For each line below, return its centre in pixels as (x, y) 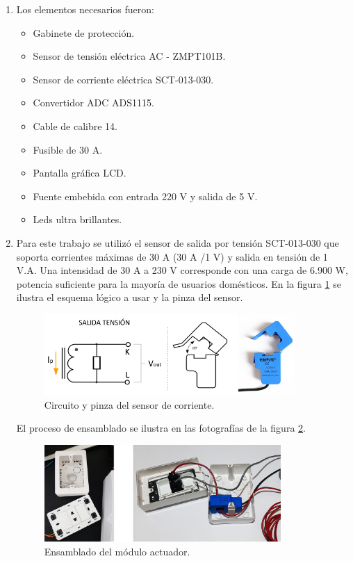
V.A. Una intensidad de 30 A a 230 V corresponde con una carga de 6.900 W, (182, 270)
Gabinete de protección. (84, 32)
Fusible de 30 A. (68, 149)
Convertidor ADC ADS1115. (93, 103)
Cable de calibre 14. (75, 125)
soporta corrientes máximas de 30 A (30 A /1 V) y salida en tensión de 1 (172, 256)
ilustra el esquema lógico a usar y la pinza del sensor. (130, 297)
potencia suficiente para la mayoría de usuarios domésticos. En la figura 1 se (179, 283)
